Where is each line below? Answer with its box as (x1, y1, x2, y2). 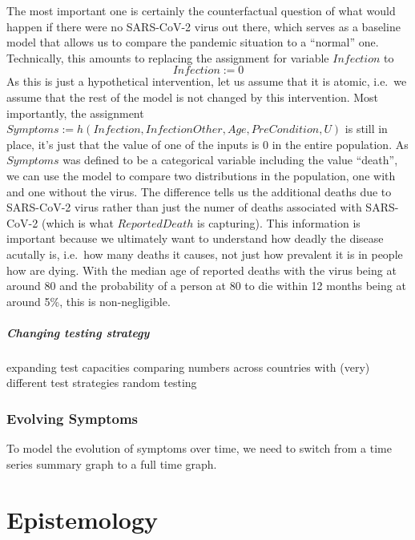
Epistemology (6, 502, 159, 535)
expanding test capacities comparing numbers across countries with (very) (6, 358, 370, 375)
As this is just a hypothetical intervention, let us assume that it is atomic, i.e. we (6, 73, 407, 90)
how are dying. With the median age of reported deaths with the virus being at (6, 261, 397, 278)
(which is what (41, 214, 114, 231)
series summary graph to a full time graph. (6, 455, 217, 472)
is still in (344, 120, 388, 137)
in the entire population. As (272, 135, 409, 152)
